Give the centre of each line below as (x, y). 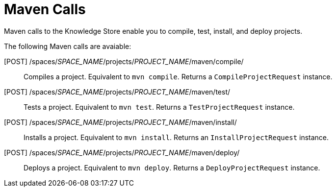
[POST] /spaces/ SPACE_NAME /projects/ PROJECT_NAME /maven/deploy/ (122, 152)
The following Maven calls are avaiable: (68, 46)
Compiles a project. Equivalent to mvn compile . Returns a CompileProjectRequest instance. (178, 76)
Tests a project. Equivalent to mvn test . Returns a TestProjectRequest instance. (159, 107)
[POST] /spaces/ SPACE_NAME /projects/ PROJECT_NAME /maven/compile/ (124, 61)
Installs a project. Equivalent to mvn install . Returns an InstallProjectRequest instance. (176, 137)
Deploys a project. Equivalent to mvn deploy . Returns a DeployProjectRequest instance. (172, 167)
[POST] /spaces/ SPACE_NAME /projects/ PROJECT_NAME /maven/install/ (120, 122)
